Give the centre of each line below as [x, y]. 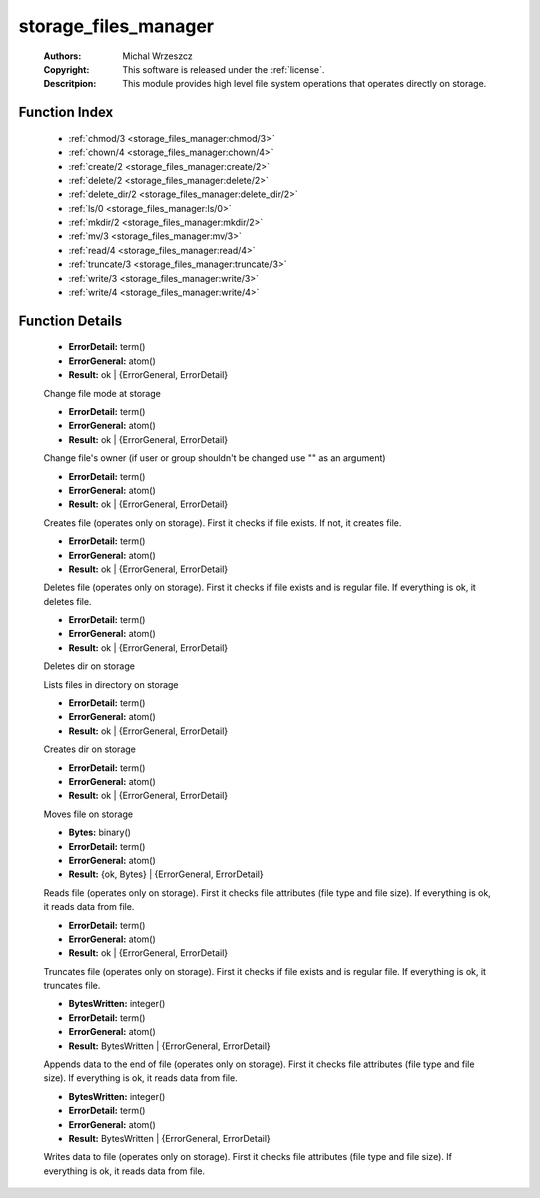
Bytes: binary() [100, 832]
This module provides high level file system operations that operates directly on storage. [304, 84]
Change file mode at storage [102, 393]
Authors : [62, 56]
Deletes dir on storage [89, 666]
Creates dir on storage [90, 749]
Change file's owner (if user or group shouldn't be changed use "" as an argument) [214, 458]
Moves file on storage [88, 814]
